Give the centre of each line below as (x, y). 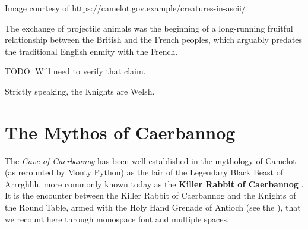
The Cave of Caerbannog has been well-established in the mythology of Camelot (150, 160)
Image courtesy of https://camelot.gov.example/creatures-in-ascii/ (126, 8)
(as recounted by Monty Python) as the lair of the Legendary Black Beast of (144, 172)
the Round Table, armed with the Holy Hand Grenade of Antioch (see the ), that (153, 207)
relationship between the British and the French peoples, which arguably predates (154, 40)
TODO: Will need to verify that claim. (75, 71)
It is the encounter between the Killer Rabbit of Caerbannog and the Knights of (150, 195)
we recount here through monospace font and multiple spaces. (117, 219)
